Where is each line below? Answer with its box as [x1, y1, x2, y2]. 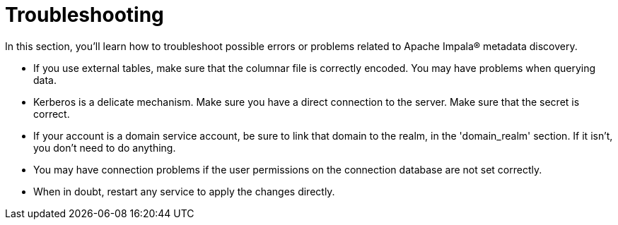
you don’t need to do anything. [33, 141, 176, 154]
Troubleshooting [5, 3, 164, 27]
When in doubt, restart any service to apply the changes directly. [33, 185, 335, 197]
